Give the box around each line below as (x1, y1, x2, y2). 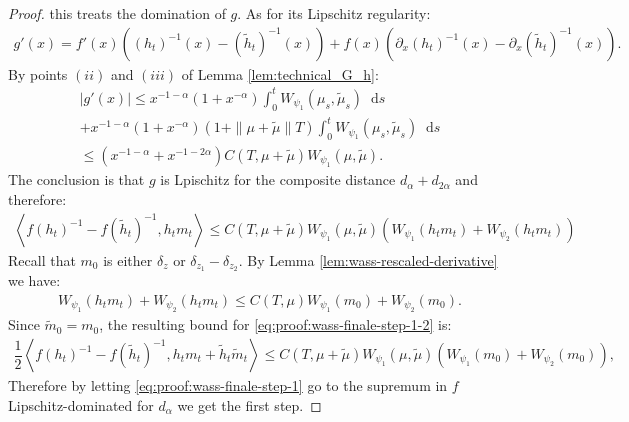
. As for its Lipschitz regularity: (237, 3, 431, 23)
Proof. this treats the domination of (8, 3, 226, 23)
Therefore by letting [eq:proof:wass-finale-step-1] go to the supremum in (8, 375, 448, 396)
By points (8, 63, 68, 84)
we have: (8, 270, 61, 291)
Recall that (8, 249, 76, 270)
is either (103, 249, 153, 270)
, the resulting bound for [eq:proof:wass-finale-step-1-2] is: (99, 314, 452, 335)
